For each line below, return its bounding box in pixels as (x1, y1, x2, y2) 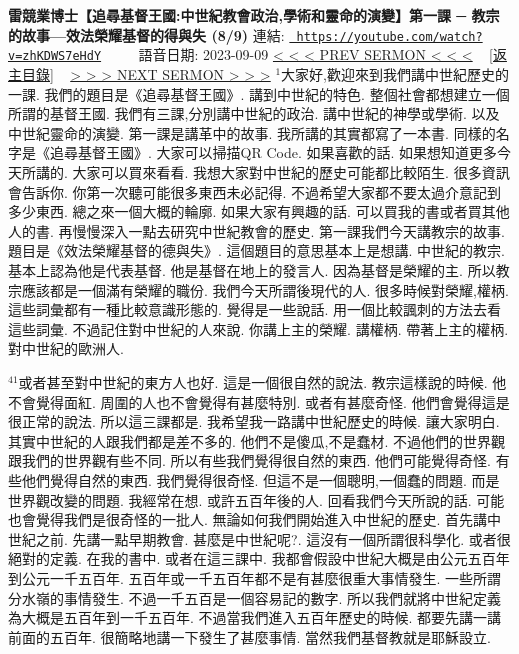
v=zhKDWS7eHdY (8, 49, 102, 64)
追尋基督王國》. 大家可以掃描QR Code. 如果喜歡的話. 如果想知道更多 (49, 142, 498, 163)
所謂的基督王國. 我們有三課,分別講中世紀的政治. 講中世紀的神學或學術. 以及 (8, 103, 500, 124)
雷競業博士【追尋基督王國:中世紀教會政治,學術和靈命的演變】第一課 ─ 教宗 (8, 5, 500, 26)
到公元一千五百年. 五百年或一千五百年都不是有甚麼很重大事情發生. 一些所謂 (8, 567, 502, 588)
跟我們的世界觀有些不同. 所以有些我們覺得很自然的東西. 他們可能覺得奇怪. (8, 450, 491, 471)
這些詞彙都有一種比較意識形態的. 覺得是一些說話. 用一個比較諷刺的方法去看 (8, 299, 502, 320)
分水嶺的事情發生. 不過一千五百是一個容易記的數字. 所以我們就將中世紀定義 (8, 587, 502, 608)
